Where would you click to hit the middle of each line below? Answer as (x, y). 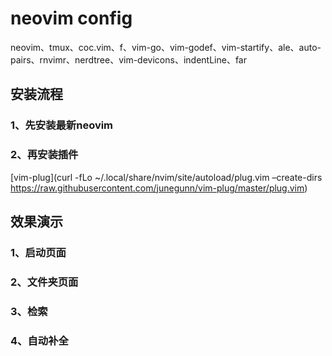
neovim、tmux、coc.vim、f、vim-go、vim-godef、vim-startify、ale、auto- (166, 47)
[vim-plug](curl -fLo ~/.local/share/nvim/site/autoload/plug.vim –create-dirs (166, 177)
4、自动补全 (39, 340)
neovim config (71, 18)
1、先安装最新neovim (62, 125)
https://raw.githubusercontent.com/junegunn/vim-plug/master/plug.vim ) (159, 188)
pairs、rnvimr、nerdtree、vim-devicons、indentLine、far (128, 59)
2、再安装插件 (44, 155)
